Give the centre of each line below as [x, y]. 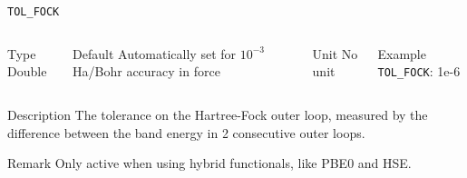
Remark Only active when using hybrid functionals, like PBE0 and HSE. [209, 163]
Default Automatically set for [155, 53]
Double [27, 71]
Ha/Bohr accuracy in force [146, 71]
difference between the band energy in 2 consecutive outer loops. [186, 132]
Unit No [335, 53]
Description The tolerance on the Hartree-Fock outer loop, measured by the [218, 114]
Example [402, 53]
